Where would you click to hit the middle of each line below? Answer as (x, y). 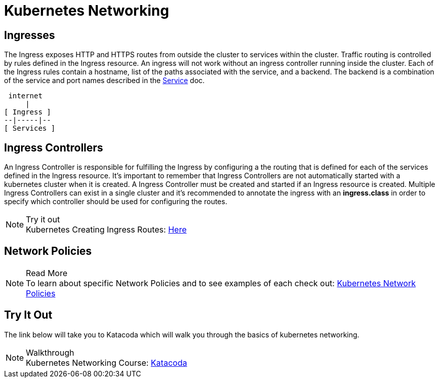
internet (25, 96)
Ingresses (30, 35)
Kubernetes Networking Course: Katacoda (107, 362)
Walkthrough (50, 352)
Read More (47, 273)
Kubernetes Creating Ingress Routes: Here (106, 230)
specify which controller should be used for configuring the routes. (116, 202)
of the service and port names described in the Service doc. (105, 81)
